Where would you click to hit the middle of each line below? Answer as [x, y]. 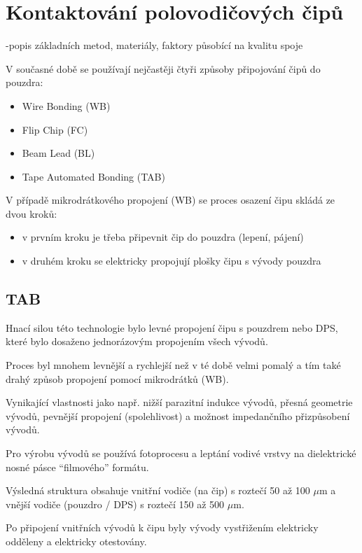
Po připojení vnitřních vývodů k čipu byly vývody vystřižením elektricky [162, 527]
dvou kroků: [32, 213]
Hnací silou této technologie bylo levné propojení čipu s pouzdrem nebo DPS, [172, 327]
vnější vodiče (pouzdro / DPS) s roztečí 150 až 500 [115, 504]
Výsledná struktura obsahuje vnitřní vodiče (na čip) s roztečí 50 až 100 [158, 490]
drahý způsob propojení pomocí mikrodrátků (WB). [117, 378]
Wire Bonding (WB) [66, 105]
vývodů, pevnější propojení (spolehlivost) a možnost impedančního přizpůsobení [178, 415]
